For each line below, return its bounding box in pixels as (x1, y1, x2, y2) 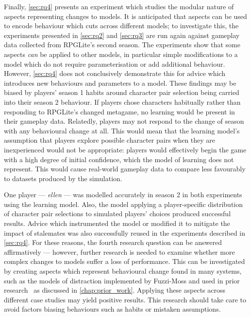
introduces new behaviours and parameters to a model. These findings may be (4, 77, 236, 88)
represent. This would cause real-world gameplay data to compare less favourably (4, 164, 246, 174)
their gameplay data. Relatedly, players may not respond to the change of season (4, 116, 244, 126)
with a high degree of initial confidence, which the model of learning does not (4, 154, 234, 164)
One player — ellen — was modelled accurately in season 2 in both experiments (4, 189, 242, 200)
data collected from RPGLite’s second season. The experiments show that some (4, 39, 240, 50)
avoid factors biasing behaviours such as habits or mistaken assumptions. (4, 304, 221, 314)
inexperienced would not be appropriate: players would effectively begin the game (4, 144, 247, 154)
